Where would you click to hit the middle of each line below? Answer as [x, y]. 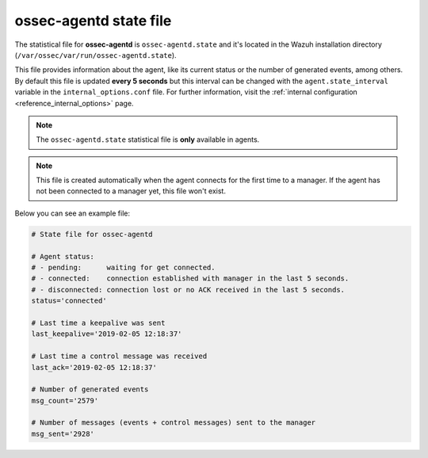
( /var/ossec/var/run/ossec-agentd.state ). [96, 55]
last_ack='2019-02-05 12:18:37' [94, 367]
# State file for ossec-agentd [92, 234]
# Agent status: [63, 256]
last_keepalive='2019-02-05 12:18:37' [107, 334]
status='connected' [69, 301]
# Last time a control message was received [119, 356]
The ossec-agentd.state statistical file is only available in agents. [148, 139]
